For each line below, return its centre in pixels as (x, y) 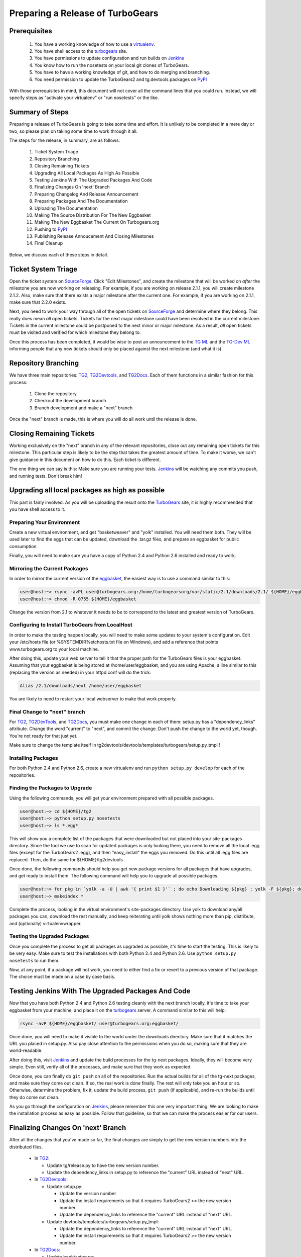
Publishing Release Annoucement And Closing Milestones (94, 236)
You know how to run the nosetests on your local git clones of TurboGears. (112, 65)
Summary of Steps (39, 112)
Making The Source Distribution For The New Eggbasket (93, 215)
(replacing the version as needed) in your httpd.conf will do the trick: (80, 672)
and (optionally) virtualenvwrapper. (46, 923)
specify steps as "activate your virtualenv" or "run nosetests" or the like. (84, 98)
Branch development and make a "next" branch (84, 408)
